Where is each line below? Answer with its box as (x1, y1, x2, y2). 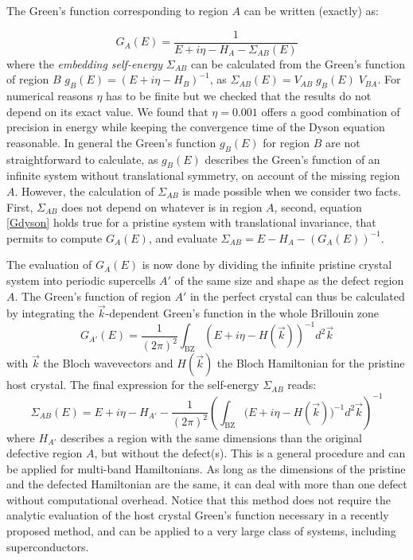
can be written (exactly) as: (244, 2, 379, 18)
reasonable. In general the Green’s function (6, 134, 216, 150)
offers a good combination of (261, 103, 400, 119)
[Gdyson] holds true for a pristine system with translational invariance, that (6, 214, 376, 231)
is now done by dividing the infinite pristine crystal (142, 256, 392, 273)
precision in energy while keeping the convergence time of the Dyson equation (6, 119, 385, 135)
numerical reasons (6, 87, 93, 104)
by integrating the (6, 305, 95, 321)
